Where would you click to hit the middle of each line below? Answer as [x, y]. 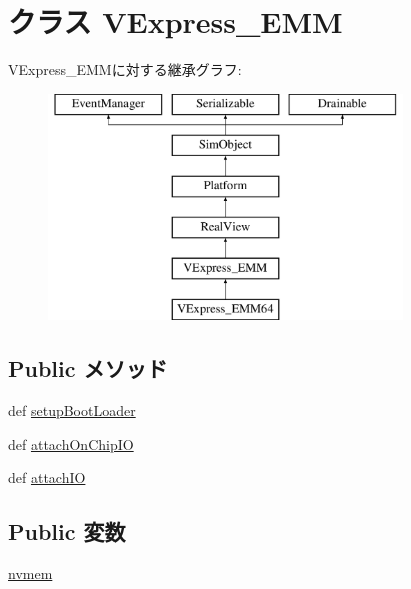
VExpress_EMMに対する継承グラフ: [125, 69]
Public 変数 [67, 531]
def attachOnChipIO [71, 443]
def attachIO [47, 477]
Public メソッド [88, 368]
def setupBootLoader [72, 410]
